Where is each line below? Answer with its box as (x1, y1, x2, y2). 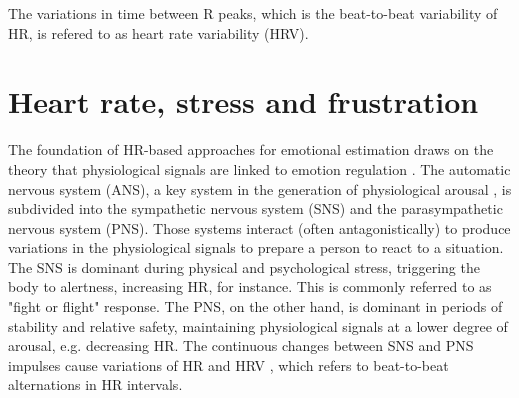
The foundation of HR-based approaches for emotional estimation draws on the (8, 139, 494, 160)
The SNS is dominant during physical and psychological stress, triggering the (8, 256, 480, 277)
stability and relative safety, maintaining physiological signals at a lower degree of (8, 315, 508, 336)
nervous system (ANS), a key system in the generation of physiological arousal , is (8, 178, 512, 199)
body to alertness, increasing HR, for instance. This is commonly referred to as (8, 276, 492, 297)
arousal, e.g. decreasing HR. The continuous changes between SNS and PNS (8, 335, 474, 356)
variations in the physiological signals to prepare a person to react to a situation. (8, 237, 504, 258)
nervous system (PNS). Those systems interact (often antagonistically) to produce (8, 217, 511, 238)
